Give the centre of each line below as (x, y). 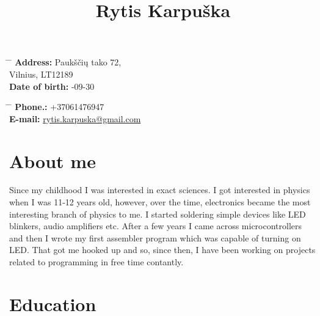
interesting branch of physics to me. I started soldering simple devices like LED (158, 214)
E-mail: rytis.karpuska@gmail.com (75, 118)
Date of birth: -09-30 (52, 86)
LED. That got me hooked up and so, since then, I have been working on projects (162, 250)
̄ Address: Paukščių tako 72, (65, 62)
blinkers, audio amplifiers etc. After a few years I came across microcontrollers (156, 226)
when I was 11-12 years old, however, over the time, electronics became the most (160, 202)
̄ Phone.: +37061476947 (57, 107)
